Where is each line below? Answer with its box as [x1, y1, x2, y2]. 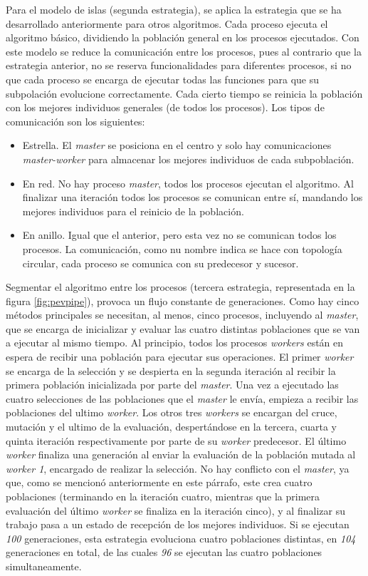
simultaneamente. [6, 558, 82, 573]
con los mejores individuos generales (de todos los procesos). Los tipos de [6, 100, 325, 115]
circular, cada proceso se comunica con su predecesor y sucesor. [22, 255, 299, 270]
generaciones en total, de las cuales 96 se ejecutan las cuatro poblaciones [6, 545, 322, 560]
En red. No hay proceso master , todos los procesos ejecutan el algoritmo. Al [22, 175, 354, 190]
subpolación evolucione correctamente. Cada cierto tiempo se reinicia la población [6, 86, 363, 101]
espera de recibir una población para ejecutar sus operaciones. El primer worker [6, 349, 354, 364]
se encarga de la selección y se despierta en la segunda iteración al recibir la [6, 363, 336, 378]
